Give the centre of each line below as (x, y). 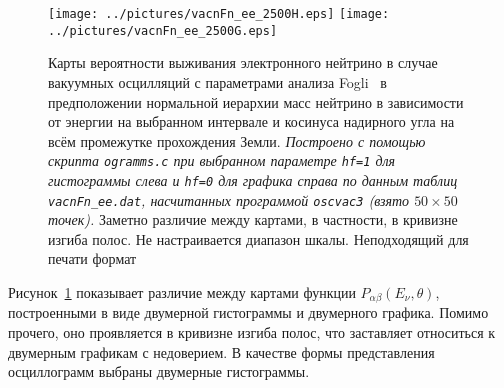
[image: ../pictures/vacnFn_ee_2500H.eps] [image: (219, 14)
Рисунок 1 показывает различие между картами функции (182, 292)
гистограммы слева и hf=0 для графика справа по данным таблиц (253, 179)
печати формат (92, 258)
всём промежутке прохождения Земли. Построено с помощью (237, 140)
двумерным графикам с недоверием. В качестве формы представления (221, 351)
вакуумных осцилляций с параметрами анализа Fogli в (217, 81)
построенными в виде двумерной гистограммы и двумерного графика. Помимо (248, 312)
